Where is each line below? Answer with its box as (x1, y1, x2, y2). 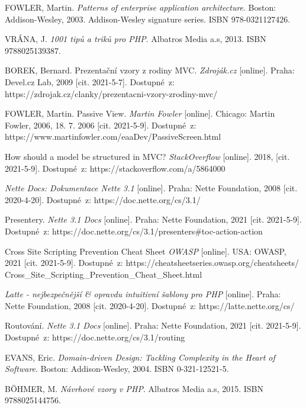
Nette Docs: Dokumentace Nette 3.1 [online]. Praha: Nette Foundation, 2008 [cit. (5, 182, 298, 194)
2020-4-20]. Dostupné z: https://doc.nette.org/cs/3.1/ (5, 193, 201, 205)
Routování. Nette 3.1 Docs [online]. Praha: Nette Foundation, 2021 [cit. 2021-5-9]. (5, 319, 301, 332)
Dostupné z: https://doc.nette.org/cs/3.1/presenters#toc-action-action (5, 224, 263, 237)
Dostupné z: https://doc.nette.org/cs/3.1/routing (5, 331, 185, 343)
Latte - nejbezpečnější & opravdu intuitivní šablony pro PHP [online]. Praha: (5, 288, 281, 300)
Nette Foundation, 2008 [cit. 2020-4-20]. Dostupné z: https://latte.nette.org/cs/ (5, 299, 295, 311)
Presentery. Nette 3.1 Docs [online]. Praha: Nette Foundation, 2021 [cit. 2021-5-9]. (5, 213, 302, 226)
